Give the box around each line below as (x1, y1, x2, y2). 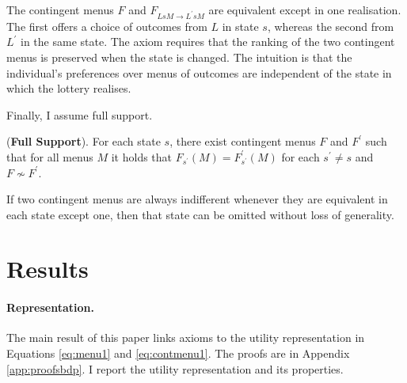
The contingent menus (6, 2, 114, 17)
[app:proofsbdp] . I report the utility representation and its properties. (6, 360, 344, 377)
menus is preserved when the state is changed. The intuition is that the (6, 48, 352, 65)
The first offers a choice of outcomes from (6, 17, 207, 34)
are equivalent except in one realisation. (208, 2, 401, 17)
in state (222, 17, 259, 34)
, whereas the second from (267, 17, 394, 34)
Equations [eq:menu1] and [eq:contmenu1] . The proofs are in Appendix (6, 345, 350, 362)
